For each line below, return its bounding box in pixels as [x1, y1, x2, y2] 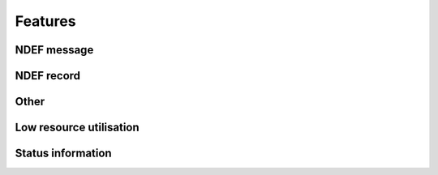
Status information [15, 147, 113, 160]
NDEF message [15, 43, 94, 57]
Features [15, 12, 76, 30]
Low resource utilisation [15, 121, 140, 134]
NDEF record [15, 69, 81, 83]
